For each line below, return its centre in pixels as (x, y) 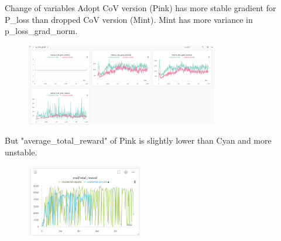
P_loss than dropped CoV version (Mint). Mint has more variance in (129, 19)
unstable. (21, 152)
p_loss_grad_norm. (41, 31)
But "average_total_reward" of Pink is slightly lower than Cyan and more (138, 140)
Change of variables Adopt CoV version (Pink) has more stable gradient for (140, 8)
